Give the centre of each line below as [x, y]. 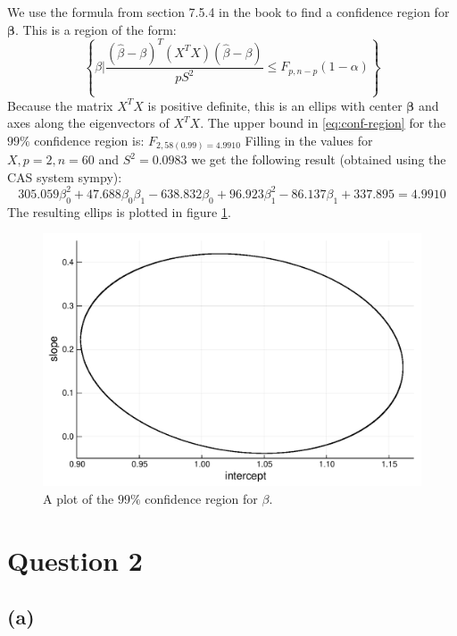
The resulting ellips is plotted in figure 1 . [119, 211]
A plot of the [79, 498]
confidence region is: [89, 140]
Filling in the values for [309, 140]
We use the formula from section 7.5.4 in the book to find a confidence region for [228, 12]
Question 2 [75, 560]
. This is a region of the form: [96, 29]
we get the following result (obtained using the [319, 159]
